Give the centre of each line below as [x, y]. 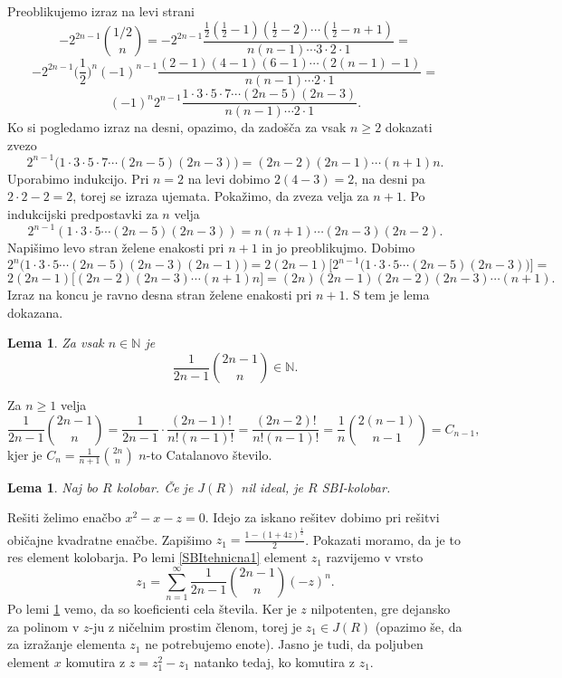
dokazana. [35, 312]
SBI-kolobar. [356, 487]
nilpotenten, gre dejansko [381, 609]
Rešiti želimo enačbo [64, 517]
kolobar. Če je [155, 487]
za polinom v [43, 626]
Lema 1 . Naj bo [53, 487]
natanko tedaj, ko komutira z [274, 661]
